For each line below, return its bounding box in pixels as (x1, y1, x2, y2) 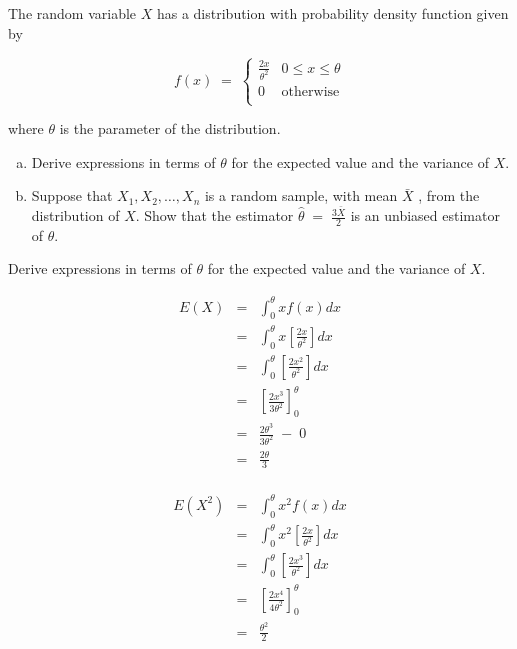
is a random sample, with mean (204, 185, 398, 206)
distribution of (31, 205, 120, 226)
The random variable (8, 3, 137, 23)
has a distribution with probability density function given (156, 3, 509, 23)
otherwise (281, 84, 340, 99)
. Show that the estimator (135, 205, 294, 226)
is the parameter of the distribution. (59, 118, 281, 139)
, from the (418, 185, 480, 206)
